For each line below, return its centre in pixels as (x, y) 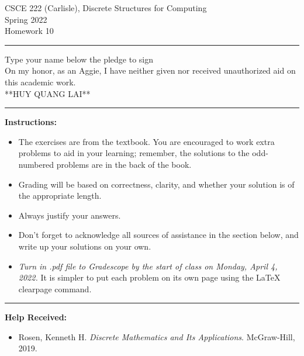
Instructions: (31, 122)
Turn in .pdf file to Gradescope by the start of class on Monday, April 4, (148, 266)
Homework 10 (29, 31)
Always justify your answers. (70, 215)
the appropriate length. (60, 196)
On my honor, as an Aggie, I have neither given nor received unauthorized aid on (150, 70)
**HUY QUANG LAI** (48, 93)
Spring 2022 (26, 19)
